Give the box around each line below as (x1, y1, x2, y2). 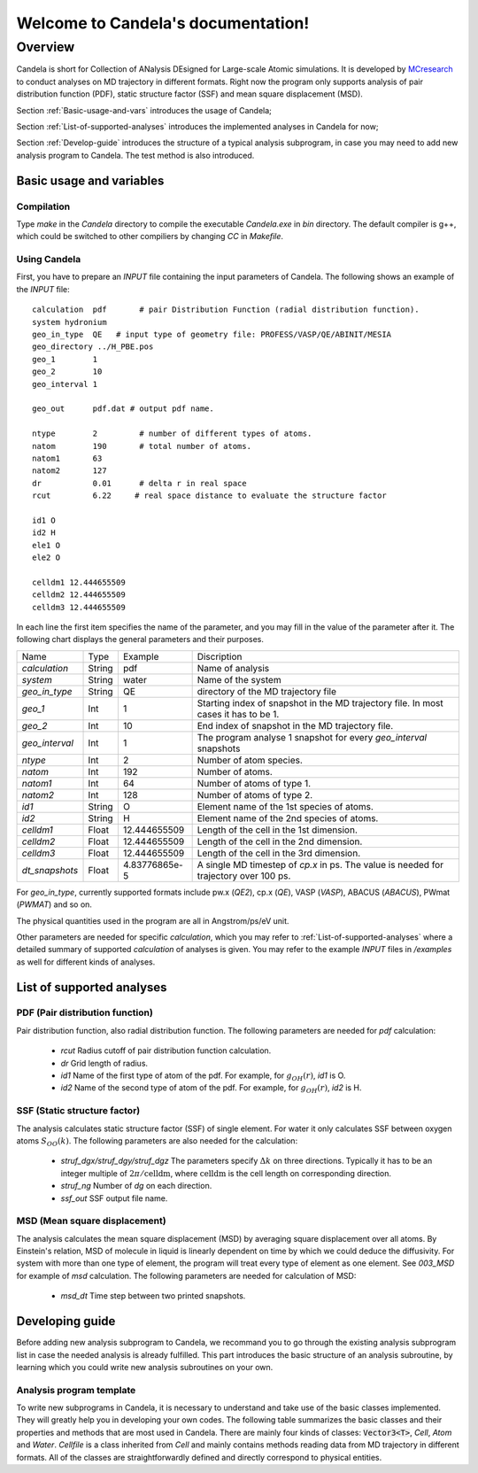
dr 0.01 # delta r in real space (32, 478, 247, 488)
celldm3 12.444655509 (32, 602, 126, 612)
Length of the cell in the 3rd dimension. (197, 847, 361, 859)
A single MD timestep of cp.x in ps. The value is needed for (197, 858, 444, 871)
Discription (197, 650, 243, 663)
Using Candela (16, 253, 81, 266)
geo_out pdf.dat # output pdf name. (32, 404, 214, 414)
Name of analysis (197, 662, 270, 674)
